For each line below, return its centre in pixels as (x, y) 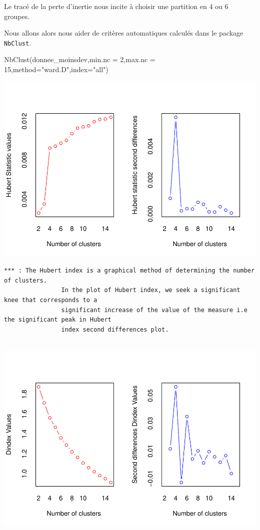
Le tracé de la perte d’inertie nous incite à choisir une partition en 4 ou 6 (116, 6)
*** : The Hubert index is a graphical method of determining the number (129, 271)
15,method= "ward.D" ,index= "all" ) (56, 69)
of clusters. (25, 280)
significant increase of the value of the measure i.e (154, 310)
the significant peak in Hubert (58, 320)
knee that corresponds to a (51, 300)
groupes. (17, 16)
